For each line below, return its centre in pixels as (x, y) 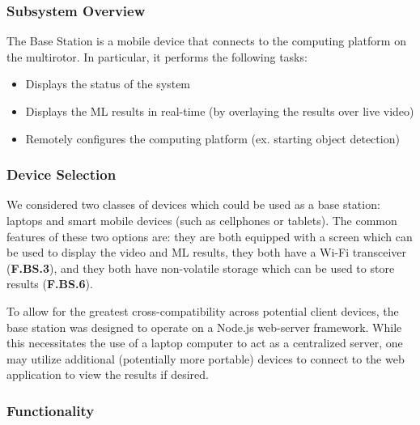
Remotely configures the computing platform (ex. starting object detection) (212, 138)
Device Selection (62, 174)
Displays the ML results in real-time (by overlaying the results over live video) (220, 111)
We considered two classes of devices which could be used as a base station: (193, 204)
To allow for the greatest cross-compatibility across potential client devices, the (203, 310)
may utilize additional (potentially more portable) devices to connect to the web (206, 358)
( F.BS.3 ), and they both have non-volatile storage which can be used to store (201, 268)
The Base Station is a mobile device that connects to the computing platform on (206, 41)
